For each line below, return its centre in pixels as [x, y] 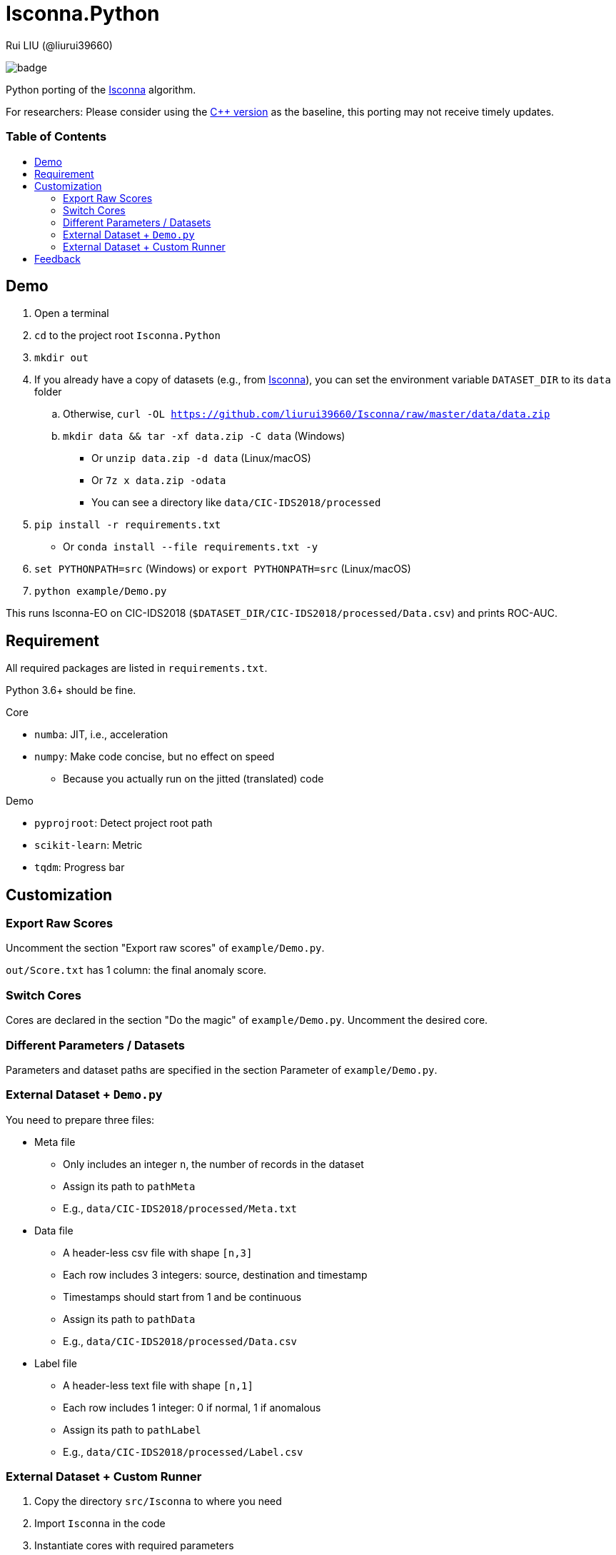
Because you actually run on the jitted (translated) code [193, 779]
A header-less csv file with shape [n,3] [158, 1252]
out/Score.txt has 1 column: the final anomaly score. [136, 970]
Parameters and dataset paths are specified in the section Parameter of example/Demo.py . [222, 1070]
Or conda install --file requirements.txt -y [191, 547]
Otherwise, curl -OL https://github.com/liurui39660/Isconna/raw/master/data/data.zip [307, 414]
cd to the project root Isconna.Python [127, 336]
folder [48, 392]
